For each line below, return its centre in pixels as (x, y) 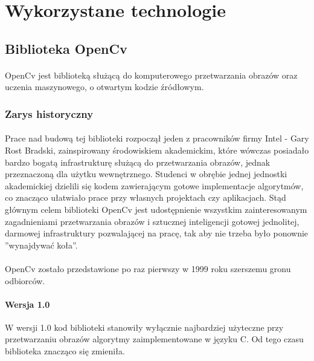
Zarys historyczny (49, 113)
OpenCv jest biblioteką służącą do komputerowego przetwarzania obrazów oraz (151, 75)
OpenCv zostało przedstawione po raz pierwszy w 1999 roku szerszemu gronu (148, 268)
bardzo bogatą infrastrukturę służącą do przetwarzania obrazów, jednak (138, 162)
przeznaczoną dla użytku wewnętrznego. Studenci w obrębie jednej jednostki (146, 174)
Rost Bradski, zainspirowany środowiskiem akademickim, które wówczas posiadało (157, 150)
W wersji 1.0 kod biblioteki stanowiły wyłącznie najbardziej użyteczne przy (144, 327)
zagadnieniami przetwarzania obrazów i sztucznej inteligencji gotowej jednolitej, (152, 221)
